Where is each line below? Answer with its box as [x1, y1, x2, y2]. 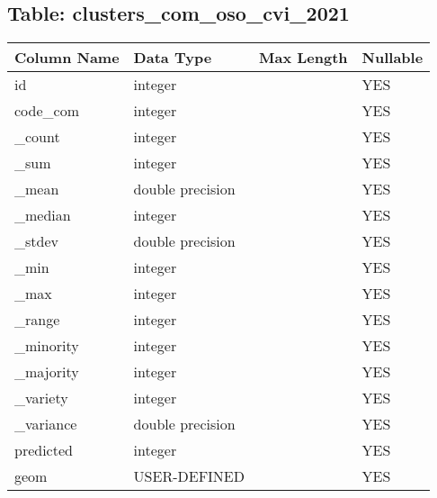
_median [14, 204, 71, 226]
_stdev [14, 231, 58, 252]
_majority [14, 361, 79, 383]
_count [14, 126, 60, 148]
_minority [14, 335, 79, 357]
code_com [14, 100, 79, 122]
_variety [14, 387, 68, 409]
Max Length [258, 47, 348, 68]
